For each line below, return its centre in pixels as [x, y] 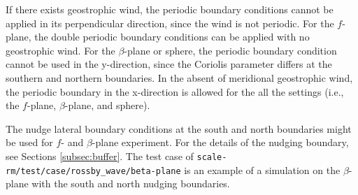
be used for [29, 142]
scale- [212, 157]
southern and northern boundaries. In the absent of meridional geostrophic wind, [179, 77]
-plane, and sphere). [107, 105]
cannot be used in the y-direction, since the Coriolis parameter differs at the [169, 64]
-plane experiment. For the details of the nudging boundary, [220, 142]
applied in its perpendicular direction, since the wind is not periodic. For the [170, 23]
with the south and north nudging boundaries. [131, 183]
